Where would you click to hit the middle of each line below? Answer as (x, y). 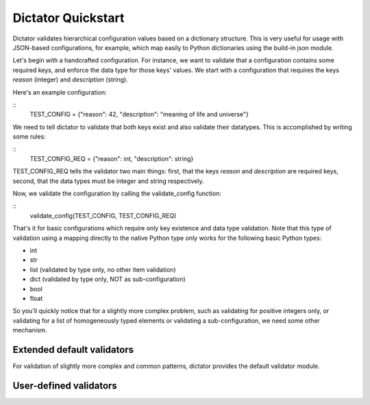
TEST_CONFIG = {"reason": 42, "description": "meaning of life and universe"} (139, 114)
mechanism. (30, 330)
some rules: (29, 136)
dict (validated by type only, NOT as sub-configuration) (108, 279)
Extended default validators (73, 349)
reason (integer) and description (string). (70, 79)
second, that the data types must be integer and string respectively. (108, 181)
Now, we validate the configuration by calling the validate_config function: (117, 194)
